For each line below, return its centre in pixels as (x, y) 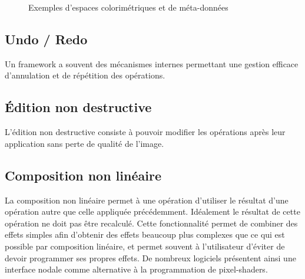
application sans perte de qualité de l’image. (84, 143)
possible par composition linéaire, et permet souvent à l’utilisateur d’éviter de (145, 246)
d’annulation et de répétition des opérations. (85, 75)
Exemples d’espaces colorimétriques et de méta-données (128, 7)
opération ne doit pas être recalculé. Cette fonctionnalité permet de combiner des (151, 223)
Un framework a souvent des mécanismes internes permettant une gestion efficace (152, 63)
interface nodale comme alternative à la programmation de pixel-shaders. (136, 269)
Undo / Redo (46, 39)
